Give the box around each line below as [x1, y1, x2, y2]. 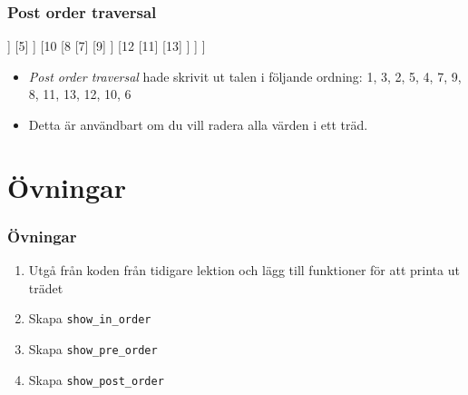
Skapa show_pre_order [28, 340, 158, 359]
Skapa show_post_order [28, 370, 164, 389]
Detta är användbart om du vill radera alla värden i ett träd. [28, 115, 368, 133]
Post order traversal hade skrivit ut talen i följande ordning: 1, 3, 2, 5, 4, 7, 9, [28, 66, 462, 85]
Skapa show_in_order [28, 309, 151, 328]
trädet [28, 278, 63, 297]
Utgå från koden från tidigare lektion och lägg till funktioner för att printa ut [28, 261, 460, 280]
